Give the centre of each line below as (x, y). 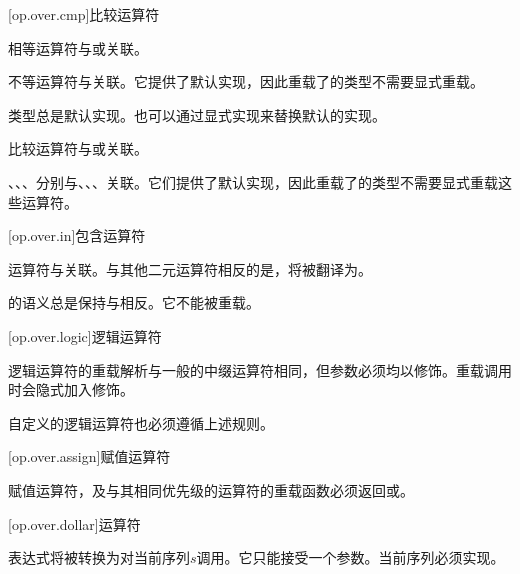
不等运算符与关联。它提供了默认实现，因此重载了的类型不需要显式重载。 (246, 81)
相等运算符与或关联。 (78, 47)
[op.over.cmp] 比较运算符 (84, 14)
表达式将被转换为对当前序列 (99, 557)
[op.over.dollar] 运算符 (74, 523)
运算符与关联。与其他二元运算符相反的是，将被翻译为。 (190, 268)
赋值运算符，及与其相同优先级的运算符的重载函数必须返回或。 (211, 489)
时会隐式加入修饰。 (71, 389)
